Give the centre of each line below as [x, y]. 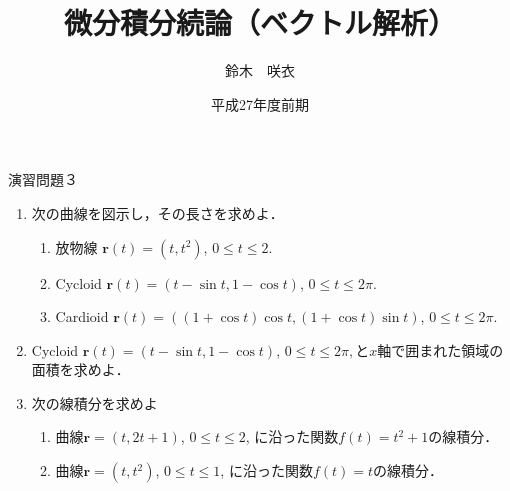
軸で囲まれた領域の [440, 349]
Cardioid [82, 316]
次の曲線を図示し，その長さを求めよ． [157, 212]
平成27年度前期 [260, 103]
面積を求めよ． [80, 369]
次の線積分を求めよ [94, 402]
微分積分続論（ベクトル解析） [259, 22]
